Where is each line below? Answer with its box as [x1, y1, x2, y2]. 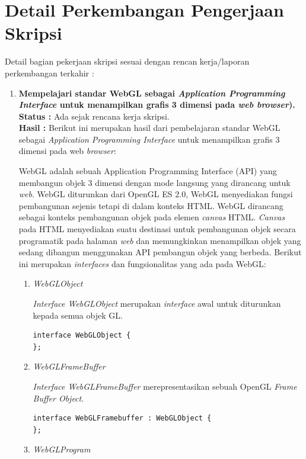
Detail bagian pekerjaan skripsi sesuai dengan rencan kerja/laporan [5, 55, 250, 68]
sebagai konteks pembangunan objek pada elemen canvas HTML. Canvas [18, 211, 285, 223]
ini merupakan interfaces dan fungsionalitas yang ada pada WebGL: [18, 257, 266, 269]
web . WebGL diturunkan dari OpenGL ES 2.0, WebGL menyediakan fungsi [18, 188, 293, 200]
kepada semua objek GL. [33, 309, 123, 321]
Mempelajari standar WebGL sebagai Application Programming [18, 86, 285, 99]
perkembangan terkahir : [5, 66, 94, 79]
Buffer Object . [33, 391, 84, 404]
